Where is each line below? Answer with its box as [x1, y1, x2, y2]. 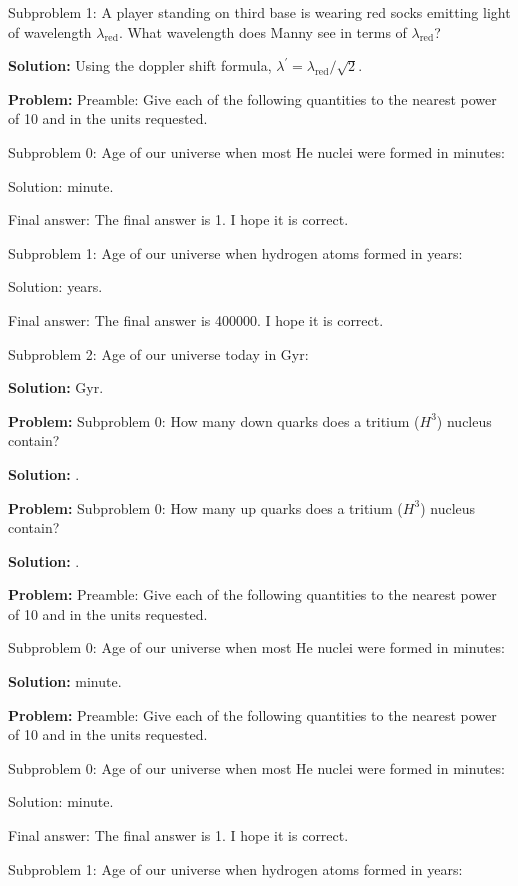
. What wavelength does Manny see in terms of [118, 21, 407, 42]
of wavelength [8, 21, 92, 42]
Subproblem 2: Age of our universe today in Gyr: [8, 343, 309, 364]
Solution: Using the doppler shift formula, [8, 55, 272, 76]
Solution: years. [8, 276, 103, 297]
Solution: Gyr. [8, 377, 104, 398]
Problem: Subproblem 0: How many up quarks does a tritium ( [8, 497, 403, 518]
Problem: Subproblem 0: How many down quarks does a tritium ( [8, 410, 420, 431]
